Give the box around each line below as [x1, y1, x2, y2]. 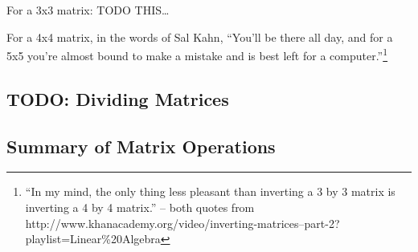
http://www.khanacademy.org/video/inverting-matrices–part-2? [25, 214, 340, 231]
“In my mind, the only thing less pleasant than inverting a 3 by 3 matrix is [25, 183, 395, 200]
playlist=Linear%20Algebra [25, 230, 161, 247]
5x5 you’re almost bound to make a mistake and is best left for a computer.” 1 [6, 45, 388, 63]
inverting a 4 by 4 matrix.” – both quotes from [25, 199, 255, 216]
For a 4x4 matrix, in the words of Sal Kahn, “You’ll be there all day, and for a [6, 28, 393, 45]
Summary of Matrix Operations [6, 133, 276, 158]
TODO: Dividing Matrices [6, 86, 229, 111]
